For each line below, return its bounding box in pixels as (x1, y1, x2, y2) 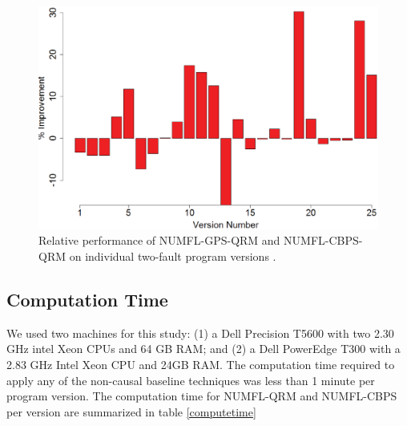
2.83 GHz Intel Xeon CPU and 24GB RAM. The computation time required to (6, 356, 395, 372)
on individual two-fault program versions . (69, 248, 276, 265)
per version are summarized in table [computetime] (6, 403, 256, 420)
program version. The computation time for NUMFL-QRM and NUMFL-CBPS (6, 387, 397, 404)
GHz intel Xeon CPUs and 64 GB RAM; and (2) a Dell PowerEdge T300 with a (6, 340, 401, 357)
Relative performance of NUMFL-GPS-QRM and (38, 232, 280, 249)
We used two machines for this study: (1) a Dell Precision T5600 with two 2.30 (6, 324, 394, 341)
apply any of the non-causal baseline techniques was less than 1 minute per (6, 371, 375, 388)
